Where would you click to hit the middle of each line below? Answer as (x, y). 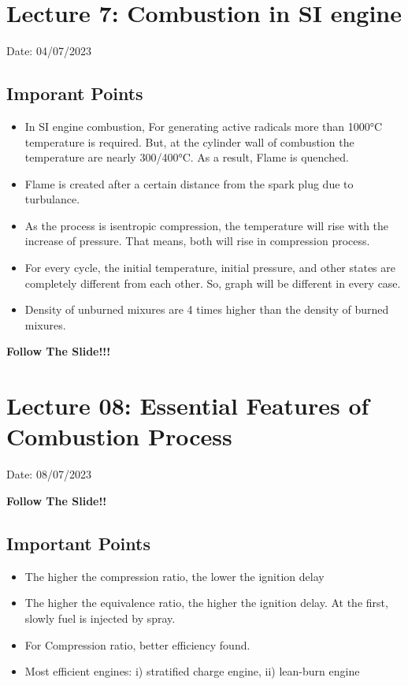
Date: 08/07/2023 (49, 474)
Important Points (78, 543)
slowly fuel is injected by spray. (100, 618)
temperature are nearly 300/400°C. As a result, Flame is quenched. (187, 157)
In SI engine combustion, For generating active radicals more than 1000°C (204, 126)
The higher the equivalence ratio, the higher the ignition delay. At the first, (206, 603)
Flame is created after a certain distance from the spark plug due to (189, 183)
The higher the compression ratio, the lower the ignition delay (174, 576)
